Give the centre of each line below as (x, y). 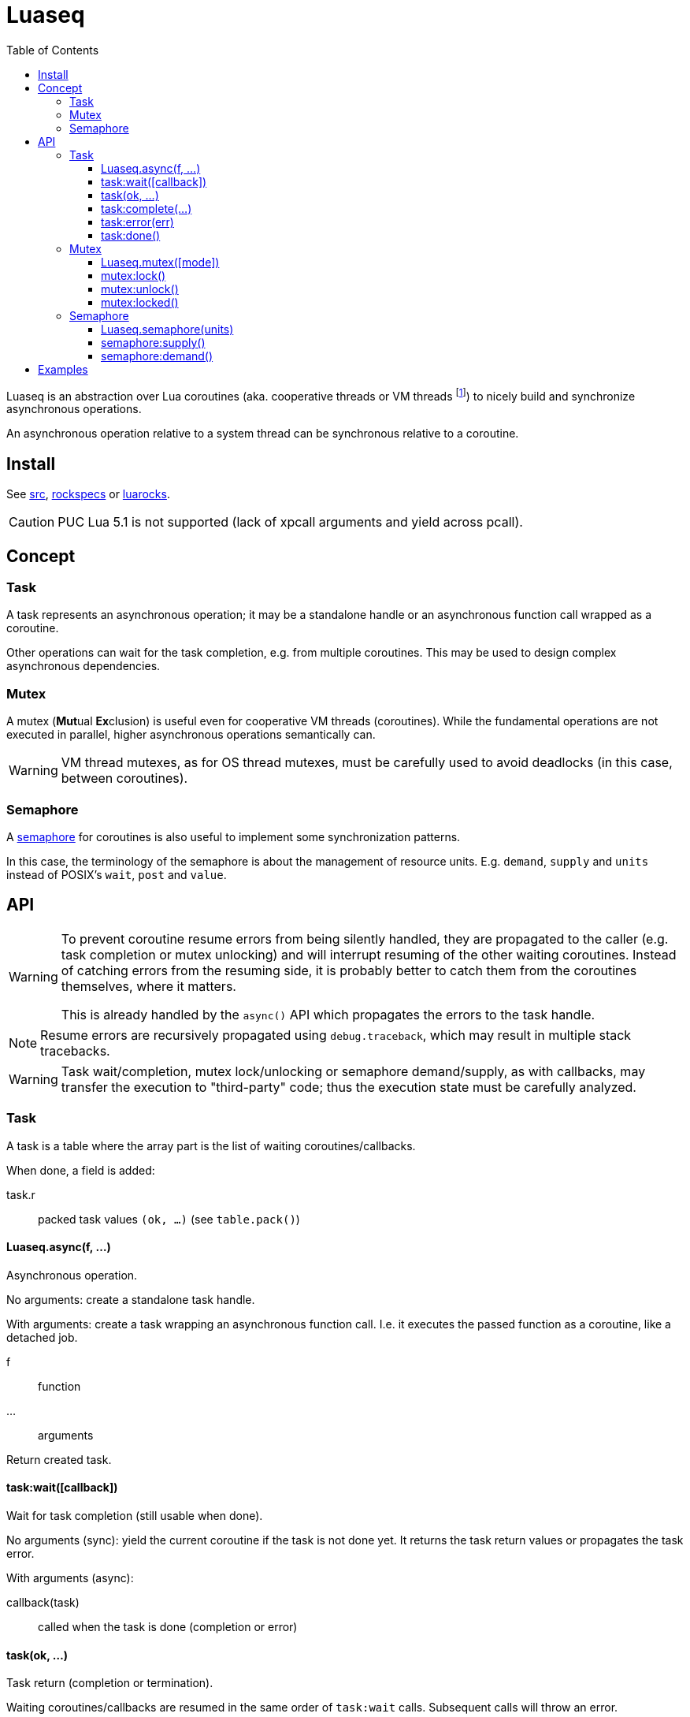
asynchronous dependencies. (83, 666)
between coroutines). (124, 778)
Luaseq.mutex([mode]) (160, 262)
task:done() (131, 235)
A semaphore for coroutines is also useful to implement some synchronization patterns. (234, 836)
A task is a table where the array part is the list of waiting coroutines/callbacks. (211, 1145)
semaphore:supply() (153, 342)
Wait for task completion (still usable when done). (135, 1516)
